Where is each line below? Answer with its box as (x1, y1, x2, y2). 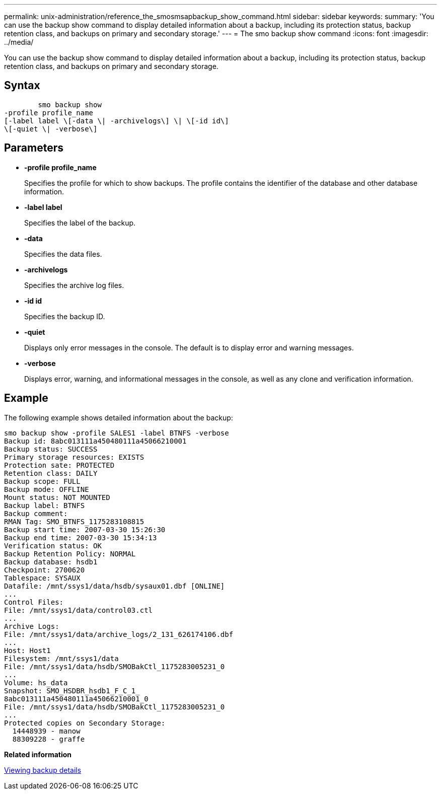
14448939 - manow (12, 727, 81, 735)
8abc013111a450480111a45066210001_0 (4, 694, 149, 703)
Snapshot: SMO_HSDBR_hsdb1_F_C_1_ (4, 686, 140, 695)
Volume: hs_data (4, 678, 68, 687)
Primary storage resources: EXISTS (4, 453, 144, 461)
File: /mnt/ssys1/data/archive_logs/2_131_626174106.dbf (4, 630, 234, 638)
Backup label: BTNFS (4, 501, 85, 510)
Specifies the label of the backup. (24, 218, 136, 227)
